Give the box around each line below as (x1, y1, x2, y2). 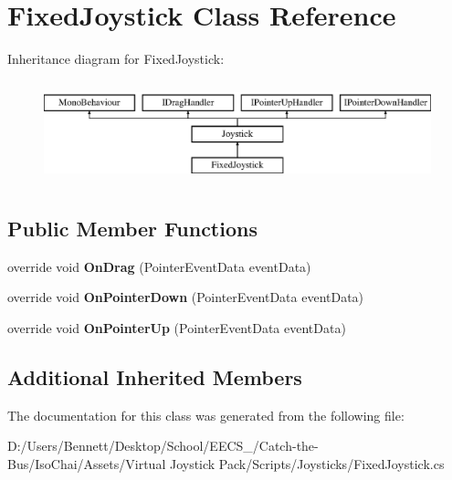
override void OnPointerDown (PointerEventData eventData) (7, 287, 364, 307)
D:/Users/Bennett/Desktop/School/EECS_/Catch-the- (7, 436, 319, 455)
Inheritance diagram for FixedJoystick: (7, 49, 225, 68)
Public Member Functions (7, 214, 258, 243)
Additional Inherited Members (7, 363, 302, 391)
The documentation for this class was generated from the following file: (7, 405, 405, 424)
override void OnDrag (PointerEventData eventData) (7, 256, 311, 276)
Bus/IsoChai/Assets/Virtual (7, 454, 166, 474)
